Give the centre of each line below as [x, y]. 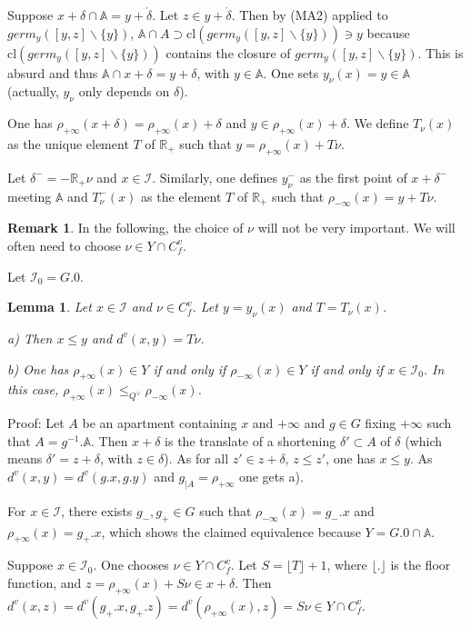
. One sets [291, 72]
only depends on [124, 91]
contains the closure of [228, 52]
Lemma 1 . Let [50, 307]
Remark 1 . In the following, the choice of [125, 228]
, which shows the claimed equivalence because [231, 531]
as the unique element [68, 143]
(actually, [33, 91]
